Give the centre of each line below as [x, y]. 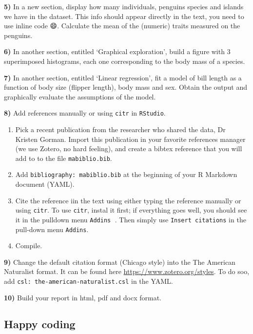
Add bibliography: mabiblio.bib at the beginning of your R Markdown [126, 174]
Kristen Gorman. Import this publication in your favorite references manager [130, 139]
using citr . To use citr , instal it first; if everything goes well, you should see [131, 210]
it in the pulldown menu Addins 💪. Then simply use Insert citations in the [131, 219]
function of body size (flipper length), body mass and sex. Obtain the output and [126, 87]
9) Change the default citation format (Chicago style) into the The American [120, 262]
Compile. [29, 246]
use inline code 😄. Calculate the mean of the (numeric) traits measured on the [122, 26]
